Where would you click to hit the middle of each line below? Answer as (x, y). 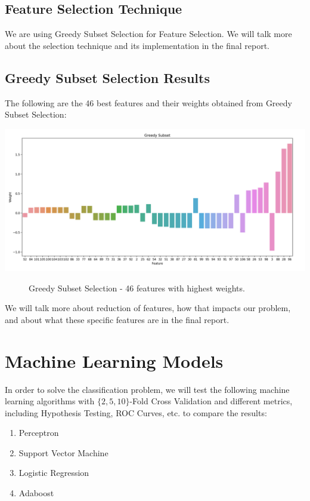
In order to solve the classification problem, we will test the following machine (147, 389)
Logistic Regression (54, 473)
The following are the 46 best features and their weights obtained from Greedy (148, 102)
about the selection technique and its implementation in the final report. (137, 45)
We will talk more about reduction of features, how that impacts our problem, (148, 308)
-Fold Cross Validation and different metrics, (211, 401)
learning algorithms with (50, 401)
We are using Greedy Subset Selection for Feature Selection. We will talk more (148, 34)
